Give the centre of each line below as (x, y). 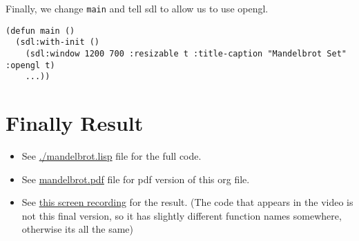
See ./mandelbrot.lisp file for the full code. (111, 156)
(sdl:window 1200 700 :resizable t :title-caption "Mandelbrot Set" (186, 53)
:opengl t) (30, 65)
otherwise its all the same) (78, 229)
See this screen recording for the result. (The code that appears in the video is (187, 202)
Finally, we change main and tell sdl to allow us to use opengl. (137, 8)
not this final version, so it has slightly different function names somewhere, (182, 215)
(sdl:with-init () (58, 42)
